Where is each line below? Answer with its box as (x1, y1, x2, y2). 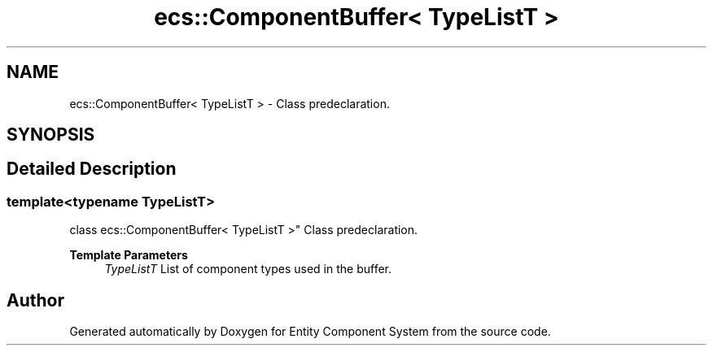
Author (7, 289, 64, 311)
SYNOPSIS (7, 124, 95, 146)
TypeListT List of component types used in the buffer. (104, 262, 391, 276)
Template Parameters (69, 248, 188, 263)
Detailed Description (7, 159, 177, 180)
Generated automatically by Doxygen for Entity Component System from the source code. (69, 324, 551, 339)
